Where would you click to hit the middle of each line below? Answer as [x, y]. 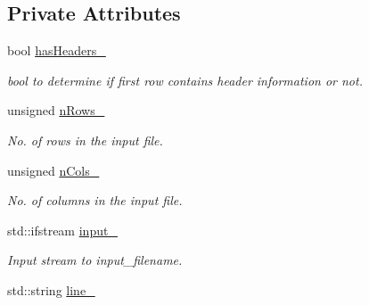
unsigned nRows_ [56, 110]
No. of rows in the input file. [85, 140]
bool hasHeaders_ [57, 50]
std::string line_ [51, 289]
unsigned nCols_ [53, 170]
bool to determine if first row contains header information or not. [185, 80]
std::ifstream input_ [62, 230]
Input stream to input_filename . [95, 260]
